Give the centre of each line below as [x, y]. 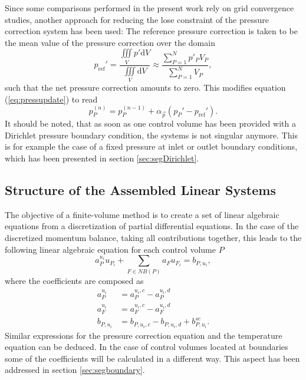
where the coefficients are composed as [74, 280]
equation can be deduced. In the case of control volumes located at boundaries [147, 347]
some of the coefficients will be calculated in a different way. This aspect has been [152, 358]
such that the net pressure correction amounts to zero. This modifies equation [145, 87]
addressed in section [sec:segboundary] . [75, 370]
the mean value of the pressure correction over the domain [110, 42]
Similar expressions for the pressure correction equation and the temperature [144, 335]
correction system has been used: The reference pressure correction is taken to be [151, 31]
